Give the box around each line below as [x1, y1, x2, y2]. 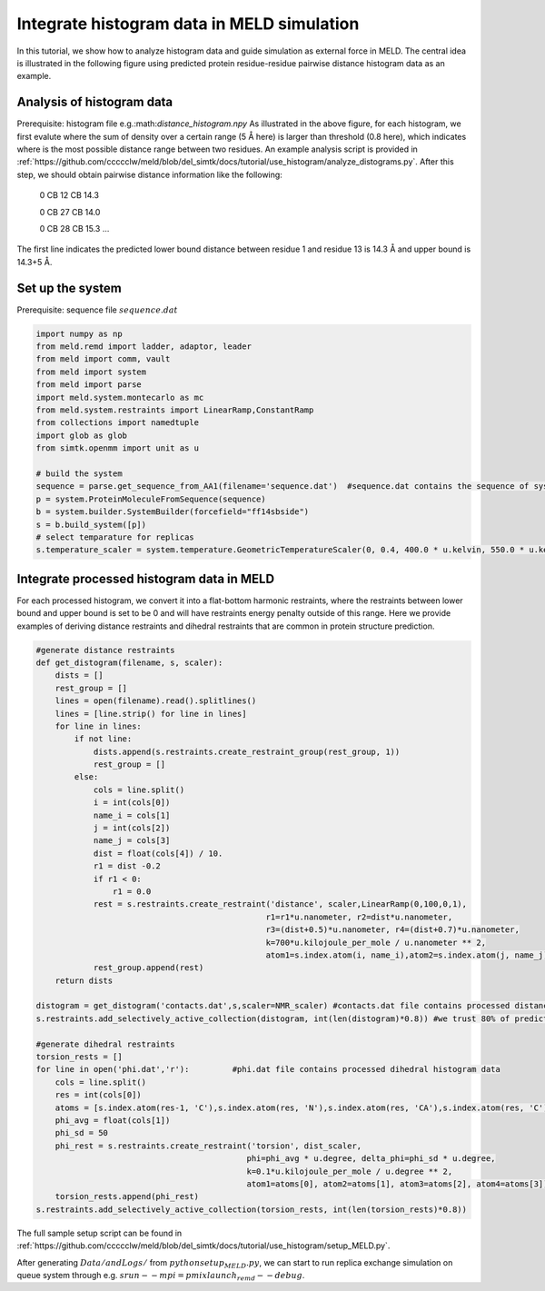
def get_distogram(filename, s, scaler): [35, 657, 223, 668]
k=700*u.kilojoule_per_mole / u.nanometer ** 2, [265, 937, 486, 948]
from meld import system [35, 366, 147, 377]
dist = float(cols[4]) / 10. [93, 848, 223, 859]
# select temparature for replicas [35, 531, 194, 542]
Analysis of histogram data [16, 94, 173, 110]
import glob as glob [35, 430, 127, 441]
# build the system [35, 468, 123, 479]
